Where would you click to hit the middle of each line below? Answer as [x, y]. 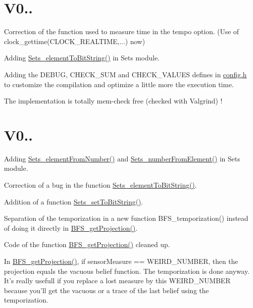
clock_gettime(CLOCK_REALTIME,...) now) [75, 41]
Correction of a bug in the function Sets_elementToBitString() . [101, 185]
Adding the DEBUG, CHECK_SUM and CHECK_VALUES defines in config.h [126, 74]
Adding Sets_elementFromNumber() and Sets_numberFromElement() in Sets [122, 158]
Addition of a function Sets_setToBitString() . [74, 201]
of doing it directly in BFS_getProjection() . [71, 228]
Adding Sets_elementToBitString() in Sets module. [82, 58]
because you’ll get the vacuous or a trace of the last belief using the [106, 290]
